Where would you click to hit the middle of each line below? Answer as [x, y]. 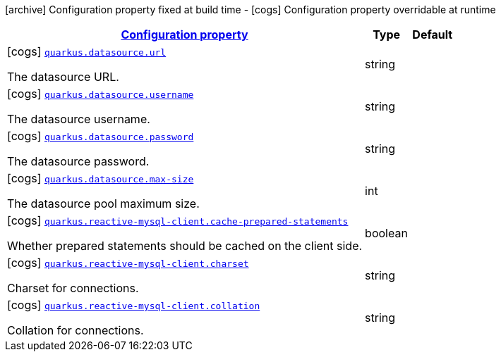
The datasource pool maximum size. [103, 203]
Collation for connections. [76, 330]
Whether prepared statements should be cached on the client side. [185, 246]
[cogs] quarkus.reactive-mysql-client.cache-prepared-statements [178, 220]
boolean [386, 233]
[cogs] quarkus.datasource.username [101, 94]
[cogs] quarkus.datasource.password [101, 136]
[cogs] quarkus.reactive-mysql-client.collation [134, 305]
